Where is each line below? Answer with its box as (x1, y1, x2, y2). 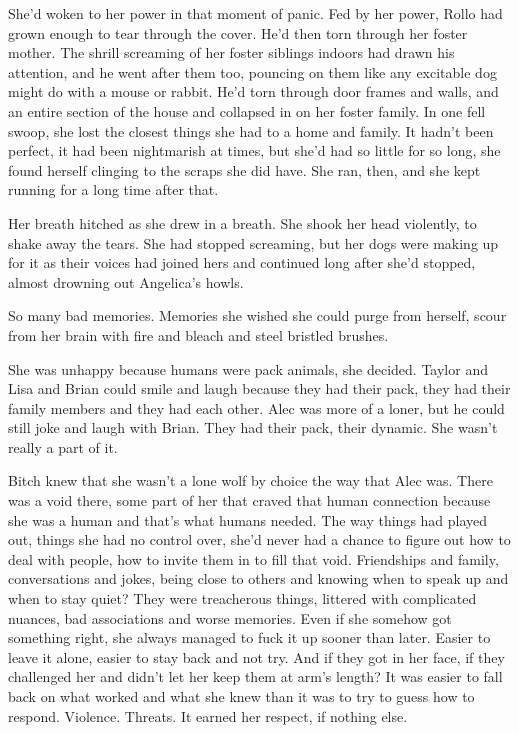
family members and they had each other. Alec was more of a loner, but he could (8, 397, 505, 418)
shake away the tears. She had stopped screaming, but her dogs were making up (8, 232, 499, 253)
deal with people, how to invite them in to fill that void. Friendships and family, (8, 548, 499, 569)
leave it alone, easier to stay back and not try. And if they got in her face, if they (8, 646, 505, 667)
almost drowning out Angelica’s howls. (8, 271, 244, 292)
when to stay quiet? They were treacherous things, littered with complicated (8, 588, 477, 609)
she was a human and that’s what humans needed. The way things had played (8, 509, 488, 530)
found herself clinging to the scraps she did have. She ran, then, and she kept (8, 159, 481, 180)
